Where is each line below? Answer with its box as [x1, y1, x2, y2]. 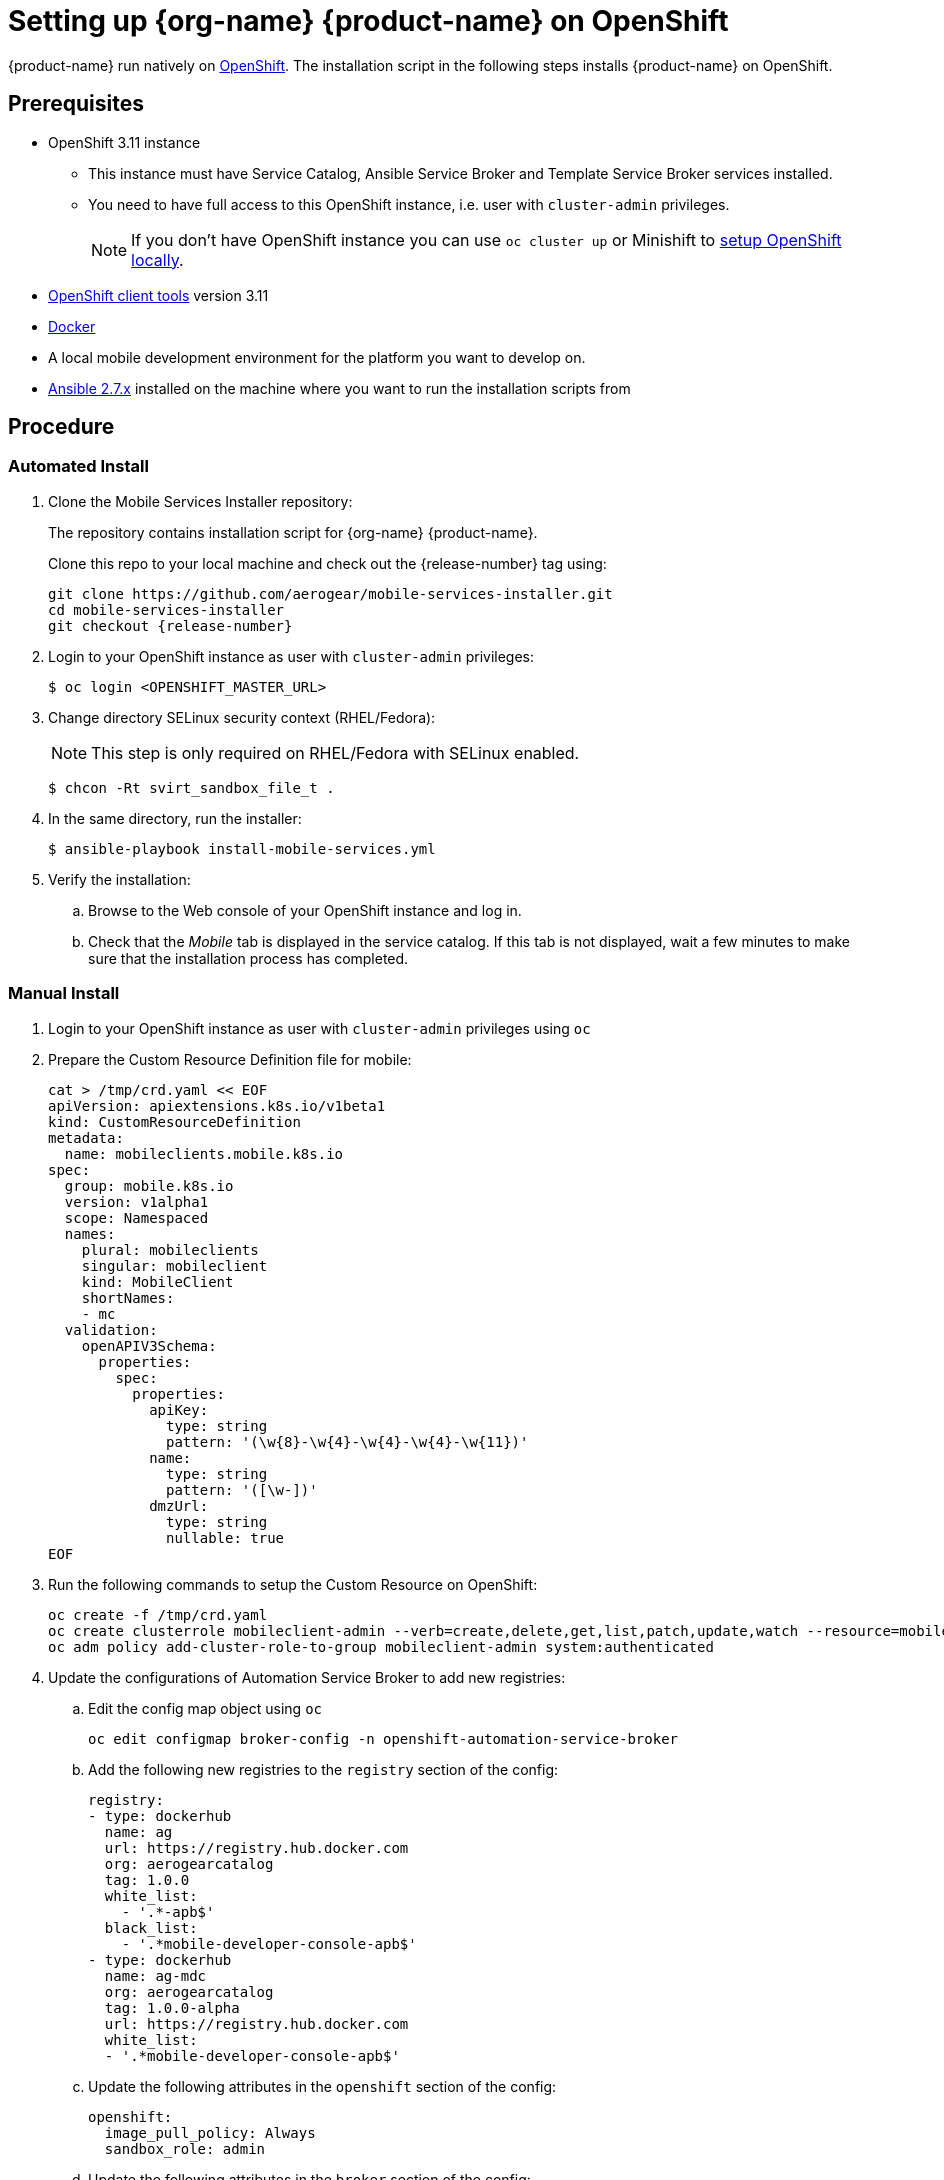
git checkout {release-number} [48, 617, 293, 634]
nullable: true [166, 1529, 285, 1546]
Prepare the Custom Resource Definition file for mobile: [48, 1050, 412, 1068]
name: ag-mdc [104, 1967, 207, 1984]
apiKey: [149, 1401, 209, 1418]
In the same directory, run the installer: [48, 809, 302, 827]
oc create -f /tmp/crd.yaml [48, 1606, 268, 1623]
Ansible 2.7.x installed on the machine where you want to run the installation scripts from [48, 379, 631, 397]
